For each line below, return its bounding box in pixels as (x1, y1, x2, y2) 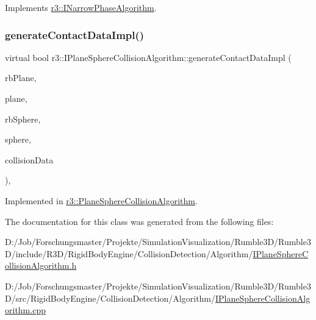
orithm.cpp (5, 304, 46, 316)
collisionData (5, 153, 54, 166)
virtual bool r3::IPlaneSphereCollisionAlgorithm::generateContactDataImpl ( (5, 51, 292, 63)
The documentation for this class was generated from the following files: (5, 215, 274, 227)
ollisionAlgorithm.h (5, 259, 77, 272)
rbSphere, (5, 112, 41, 125)
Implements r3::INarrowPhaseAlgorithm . (5, 1, 157, 13)
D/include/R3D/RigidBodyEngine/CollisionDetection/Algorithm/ (5, 247, 253, 260)
